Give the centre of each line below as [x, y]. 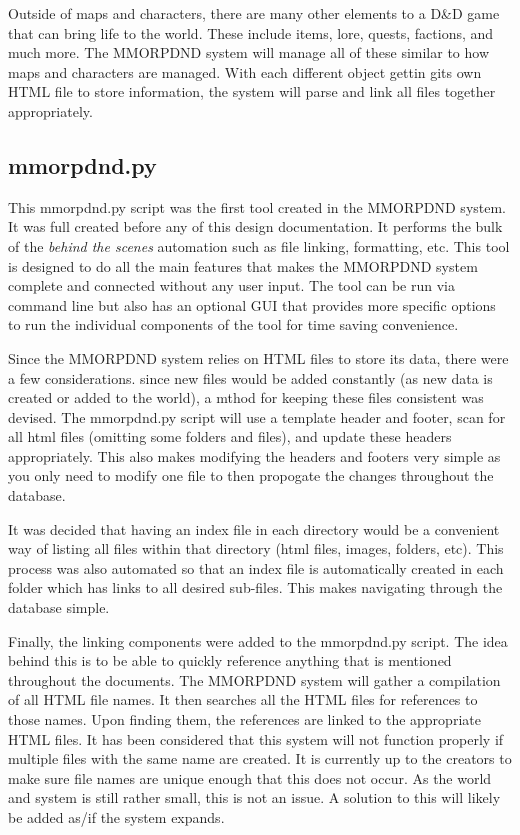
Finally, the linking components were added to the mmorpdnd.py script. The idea [258, 640]
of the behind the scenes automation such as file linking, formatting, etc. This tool [259, 245]
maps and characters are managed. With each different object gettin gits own [245, 71]
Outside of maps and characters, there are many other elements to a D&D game [254, 13]
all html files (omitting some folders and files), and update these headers [230, 436]
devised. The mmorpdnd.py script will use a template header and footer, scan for [257, 416]
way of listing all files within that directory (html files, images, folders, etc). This [256, 548]
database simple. [59, 607]
